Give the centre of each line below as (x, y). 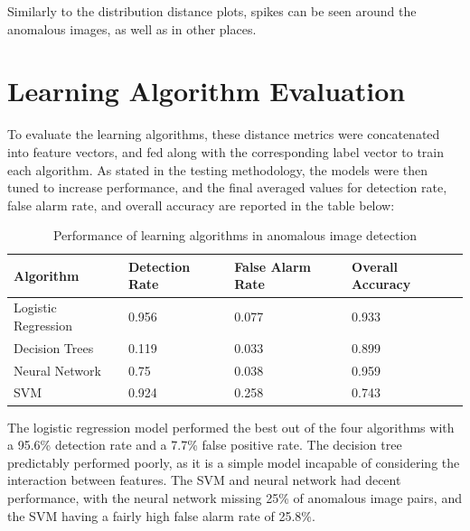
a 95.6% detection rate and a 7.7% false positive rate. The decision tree (205, 445)
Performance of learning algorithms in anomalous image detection (235, 235)
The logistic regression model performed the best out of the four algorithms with (231, 427)
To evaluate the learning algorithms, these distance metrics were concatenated (224, 134)
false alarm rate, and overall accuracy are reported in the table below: (201, 205)
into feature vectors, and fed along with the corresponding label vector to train (226, 151)
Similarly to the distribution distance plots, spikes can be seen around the (212, 11)
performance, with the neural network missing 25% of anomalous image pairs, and (235, 497)
